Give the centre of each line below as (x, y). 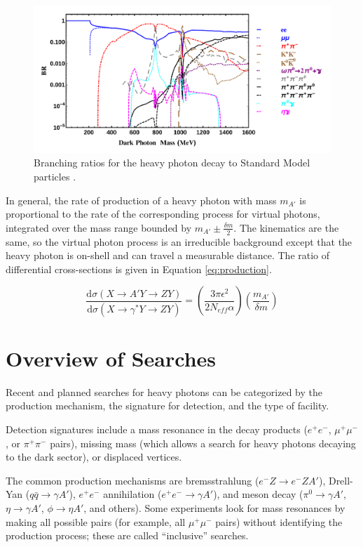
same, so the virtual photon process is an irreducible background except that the (179, 241)
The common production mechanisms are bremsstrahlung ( (132, 480)
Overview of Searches (111, 358)
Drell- (341, 480)
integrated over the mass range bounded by (99, 227)
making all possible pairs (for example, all (96, 521)
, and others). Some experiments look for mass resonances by (214, 508)
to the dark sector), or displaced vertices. (94, 457)
